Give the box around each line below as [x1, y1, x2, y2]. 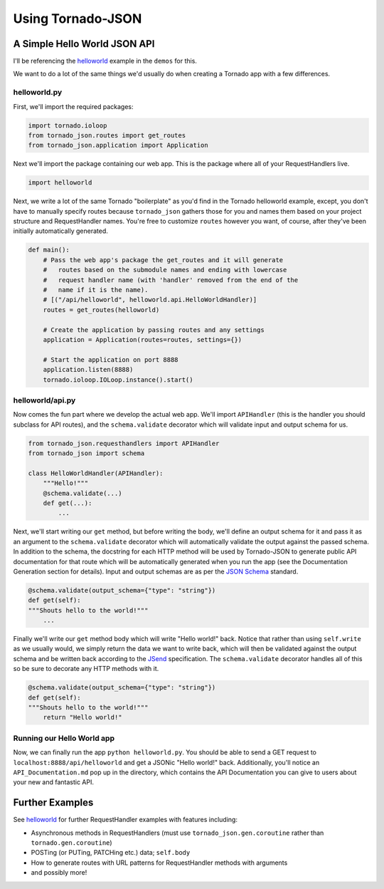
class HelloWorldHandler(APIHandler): [28, 469, 164, 477]
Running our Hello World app [13, 733, 115, 743]
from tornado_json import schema [28, 449, 145, 457]
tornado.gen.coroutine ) [31, 838, 113, 847]
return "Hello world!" [43, 713, 122, 722]
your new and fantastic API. [13, 778, 94, 786]
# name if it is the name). [43, 286, 149, 294]
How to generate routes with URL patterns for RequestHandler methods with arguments [31, 858, 288, 867]
